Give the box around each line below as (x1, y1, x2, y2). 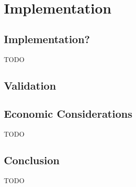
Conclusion (4, 153, 60, 168)
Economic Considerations (4, 106, 133, 121)
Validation (4, 78, 56, 93)
